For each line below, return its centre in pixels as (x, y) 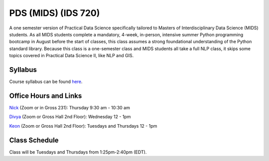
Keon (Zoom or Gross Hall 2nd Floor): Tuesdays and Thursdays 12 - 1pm (83, 126)
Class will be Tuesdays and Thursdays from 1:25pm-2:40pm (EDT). (78, 152)
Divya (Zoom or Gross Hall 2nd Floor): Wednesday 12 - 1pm (70, 117)
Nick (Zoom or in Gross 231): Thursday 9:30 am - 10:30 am (70, 107)
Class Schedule (34, 140)
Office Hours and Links (46, 96)
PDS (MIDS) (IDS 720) (55, 13)
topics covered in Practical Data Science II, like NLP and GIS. (71, 56)
